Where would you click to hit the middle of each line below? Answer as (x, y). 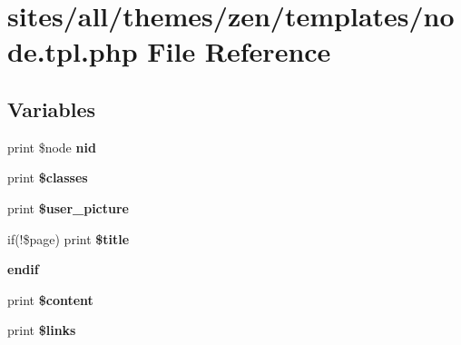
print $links (42, 330)
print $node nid (52, 147)
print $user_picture (68, 207)
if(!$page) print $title (69, 238)
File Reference (239, 51)
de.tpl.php (73, 51)
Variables (52, 108)
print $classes (48, 177)
